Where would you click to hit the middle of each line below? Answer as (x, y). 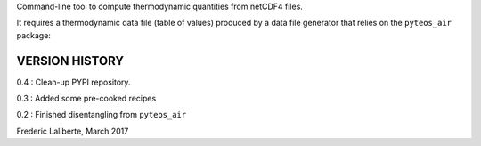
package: (33, 35)
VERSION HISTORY (70, 61)
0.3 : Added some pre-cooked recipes (86, 99)
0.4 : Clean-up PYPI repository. (73, 82)
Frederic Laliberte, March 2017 (73, 131)
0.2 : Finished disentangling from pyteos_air (102, 115)
